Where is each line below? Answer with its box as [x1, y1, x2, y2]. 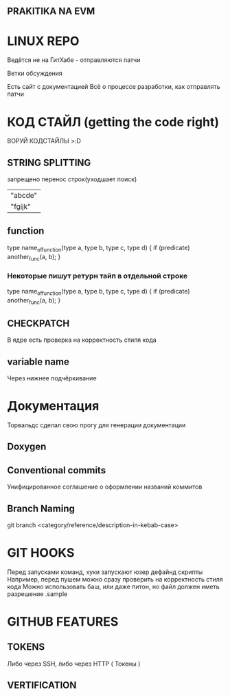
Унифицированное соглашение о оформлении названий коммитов [7, 482, 203, 491]
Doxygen [7, 441, 47, 453]
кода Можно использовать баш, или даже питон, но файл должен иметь [7, 582, 220, 591]
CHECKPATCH [7, 317, 70, 329]
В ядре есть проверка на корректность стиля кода [7, 336, 157, 344]
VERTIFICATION [7, 679, 77, 691]
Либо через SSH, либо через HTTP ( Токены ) [7, 659, 141, 668]
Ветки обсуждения [7, 69, 63, 78]
